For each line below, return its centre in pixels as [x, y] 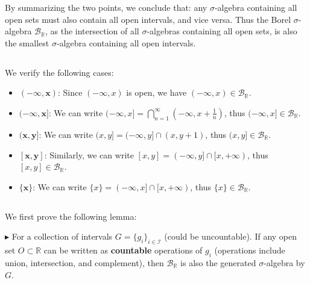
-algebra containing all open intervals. [126, 42]
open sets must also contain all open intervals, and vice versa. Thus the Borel [148, 19]
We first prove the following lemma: [71, 216]
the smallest [27, 42]
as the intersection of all [95, 31]
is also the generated [218, 262]
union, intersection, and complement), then [84, 262]
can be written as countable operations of [123, 250]
